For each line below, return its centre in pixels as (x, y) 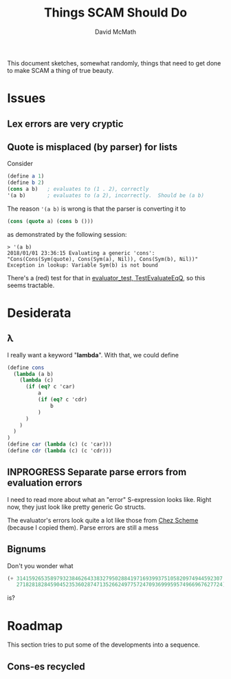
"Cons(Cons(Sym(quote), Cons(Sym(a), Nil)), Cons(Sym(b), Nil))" (102, 259)
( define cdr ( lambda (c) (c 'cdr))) (59, 451)
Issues (26, 98)
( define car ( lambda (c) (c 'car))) (59, 445)
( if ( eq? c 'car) (50, 387)
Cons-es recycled (46, 666)
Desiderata (39, 313)
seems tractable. (31, 285)
